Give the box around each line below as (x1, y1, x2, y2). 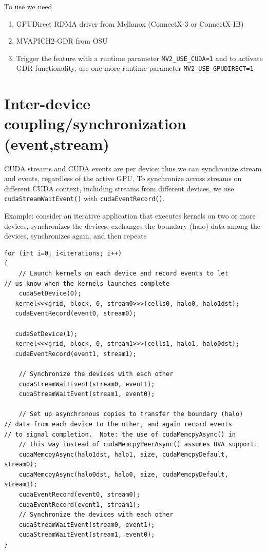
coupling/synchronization (4, 113, 186, 134)
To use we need (4, 1, 52, 11)
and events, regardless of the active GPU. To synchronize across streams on (4, 173, 242, 184)
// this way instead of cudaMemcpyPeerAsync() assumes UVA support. (18, 441, 258, 448)
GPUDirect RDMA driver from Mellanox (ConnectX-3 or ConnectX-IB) (16, 18, 244, 29)
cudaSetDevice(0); (18, 290, 82, 298)
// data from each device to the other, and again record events (4, 420, 232, 428)
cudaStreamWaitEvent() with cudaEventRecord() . (4, 193, 165, 204)
